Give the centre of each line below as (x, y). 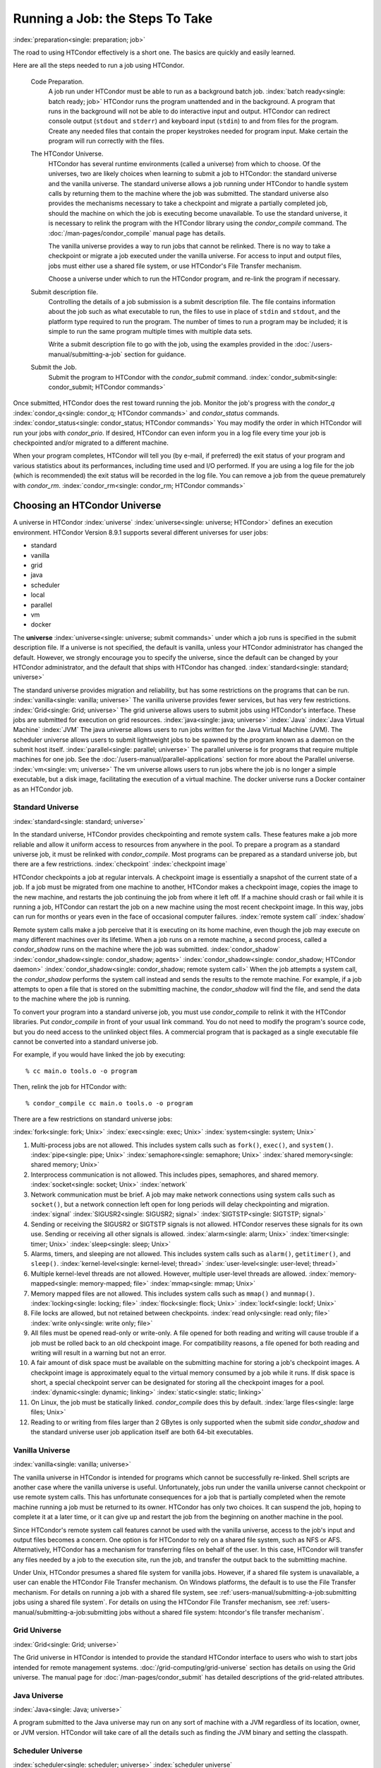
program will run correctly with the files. (107, 141)
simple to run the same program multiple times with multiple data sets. (151, 332)
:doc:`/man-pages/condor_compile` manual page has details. (137, 233)
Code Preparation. (57, 81)
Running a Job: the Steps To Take (113, 18)
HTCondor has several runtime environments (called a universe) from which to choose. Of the (185, 163)
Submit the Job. (54, 367)
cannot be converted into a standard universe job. (86, 1041)
